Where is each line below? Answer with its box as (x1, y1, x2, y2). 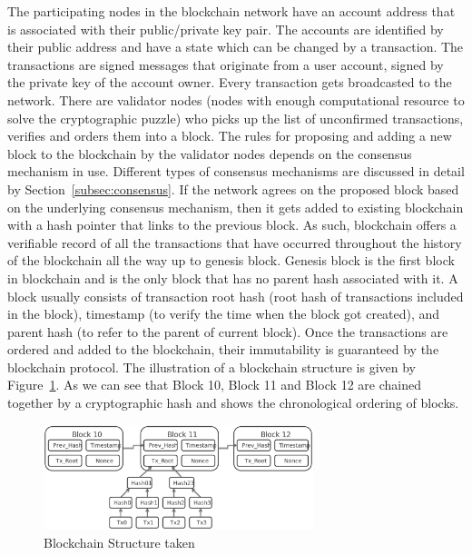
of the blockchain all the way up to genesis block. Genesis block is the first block (7, 251, 455, 270)
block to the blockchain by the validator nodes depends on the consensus (7, 144, 412, 163)
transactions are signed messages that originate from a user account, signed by (7, 55, 444, 74)
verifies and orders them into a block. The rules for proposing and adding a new (7, 126, 452, 145)
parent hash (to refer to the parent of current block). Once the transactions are (7, 322, 448, 341)
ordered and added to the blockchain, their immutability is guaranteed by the (7, 340, 439, 359)
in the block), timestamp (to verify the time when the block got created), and (7, 304, 440, 323)
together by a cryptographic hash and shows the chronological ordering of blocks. (7, 393, 459, 412)
